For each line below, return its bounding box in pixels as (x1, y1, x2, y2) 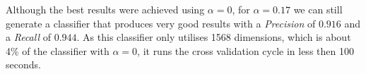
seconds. (6, 57, 41, 72)
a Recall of (6, 30, 51, 44)
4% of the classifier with (6, 43, 110, 58)
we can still (293, 2, 343, 16)
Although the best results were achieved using (6, 2, 205, 16)
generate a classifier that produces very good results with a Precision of (6, 16, 316, 30)
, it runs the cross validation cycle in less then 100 (137, 43, 354, 58)
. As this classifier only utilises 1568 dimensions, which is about (76, 30, 351, 44)
